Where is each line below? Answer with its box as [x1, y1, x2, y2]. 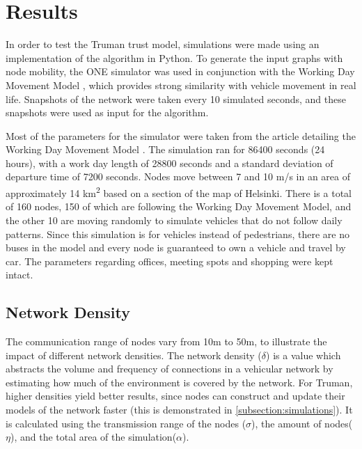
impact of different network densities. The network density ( [6, 347, 262, 362]
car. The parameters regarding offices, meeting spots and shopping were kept [6, 253, 333, 268]
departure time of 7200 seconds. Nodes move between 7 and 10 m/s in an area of [6, 169, 351, 184]
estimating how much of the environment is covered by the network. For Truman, [6, 375, 353, 389]
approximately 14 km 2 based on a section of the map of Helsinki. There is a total [6, 184, 352, 200]
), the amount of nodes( [251, 416, 353, 430]
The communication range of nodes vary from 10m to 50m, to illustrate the [6, 334, 327, 349]
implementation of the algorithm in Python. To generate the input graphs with [6, 50, 343, 65]
